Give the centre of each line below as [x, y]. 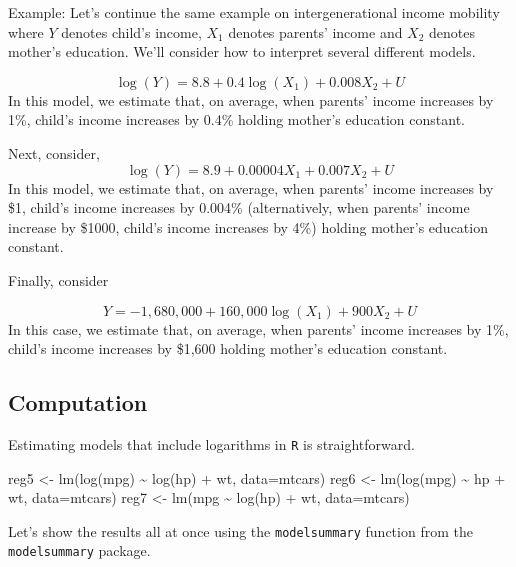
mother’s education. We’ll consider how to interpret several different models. [242, 51]
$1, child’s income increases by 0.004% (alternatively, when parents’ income [239, 207]
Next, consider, [54, 152]
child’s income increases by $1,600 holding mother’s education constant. [228, 348]
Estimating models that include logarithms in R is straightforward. [211, 443]
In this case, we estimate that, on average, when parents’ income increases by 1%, [258, 328]
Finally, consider [58, 279]
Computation [78, 402]
